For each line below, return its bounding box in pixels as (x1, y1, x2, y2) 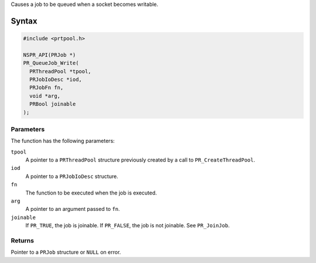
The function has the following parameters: (11, 138, 115, 145)
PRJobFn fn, (29, 84, 64, 91)
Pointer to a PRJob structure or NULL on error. (11, 249, 121, 256)
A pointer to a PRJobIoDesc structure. (25, 173, 118, 180)
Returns (11, 236, 35, 244)
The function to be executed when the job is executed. (25, 189, 157, 196)
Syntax (11, 16, 37, 26)
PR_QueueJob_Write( (23, 60, 79, 67)
